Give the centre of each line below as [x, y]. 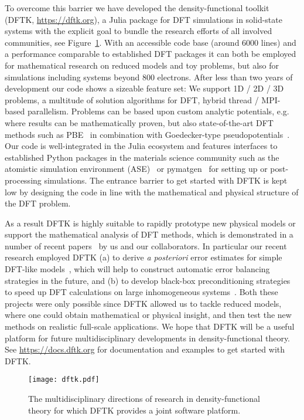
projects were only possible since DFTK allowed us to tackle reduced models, [143, 303]
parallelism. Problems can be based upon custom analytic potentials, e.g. [158, 111]
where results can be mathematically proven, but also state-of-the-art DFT [139, 122]
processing [23, 180]
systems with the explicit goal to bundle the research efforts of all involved [139, 31]
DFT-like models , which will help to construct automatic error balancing [137, 269]
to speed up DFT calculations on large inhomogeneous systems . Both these [141, 292]
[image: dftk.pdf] [64, 380]
